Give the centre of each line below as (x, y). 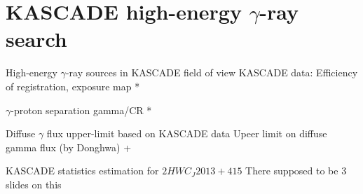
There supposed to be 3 (296, 171)
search (36, 39)
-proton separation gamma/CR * (81, 110)
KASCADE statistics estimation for (82, 171)
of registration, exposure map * (73, 86)
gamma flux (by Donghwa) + (69, 147)
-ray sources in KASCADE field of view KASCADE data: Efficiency (212, 72)
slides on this (34, 184)
